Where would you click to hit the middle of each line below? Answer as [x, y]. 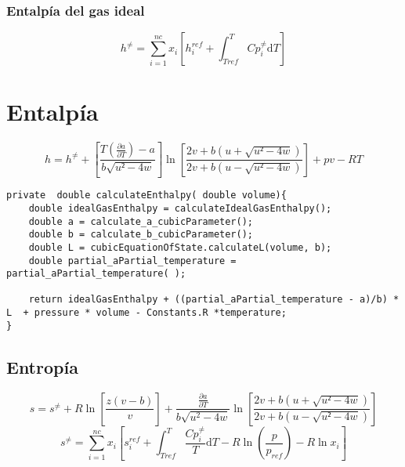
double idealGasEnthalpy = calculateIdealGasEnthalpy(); [180, 208]
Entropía [42, 366]
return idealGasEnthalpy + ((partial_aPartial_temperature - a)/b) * [214, 300]
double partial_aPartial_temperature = [132, 261]
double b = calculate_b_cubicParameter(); [141, 235]
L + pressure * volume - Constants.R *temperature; [146, 313]
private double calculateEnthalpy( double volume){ [146, 195]
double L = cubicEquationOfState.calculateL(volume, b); [180, 247]
